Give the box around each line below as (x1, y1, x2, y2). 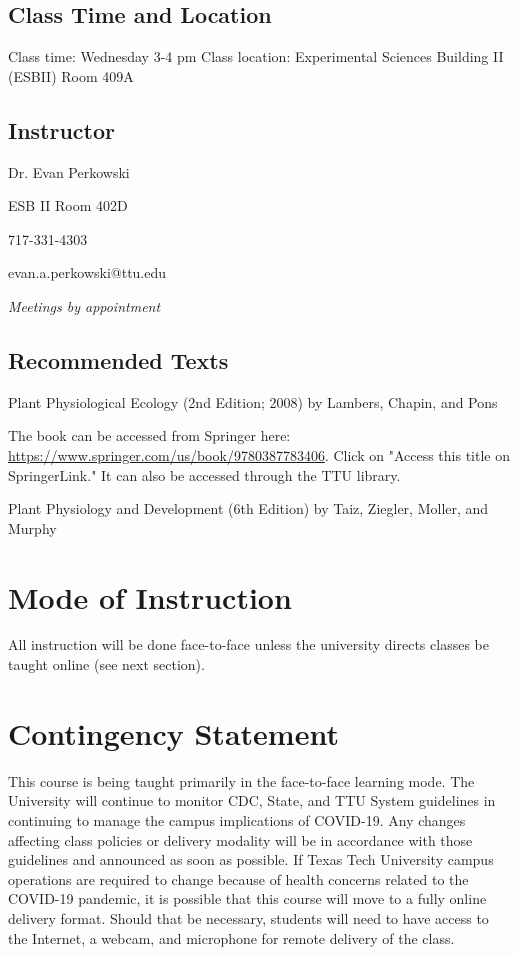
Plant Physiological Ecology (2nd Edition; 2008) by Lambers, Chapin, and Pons (8, 391, 498, 412)
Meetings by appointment (8, 295, 161, 316)
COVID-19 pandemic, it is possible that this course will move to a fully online (8, 888, 487, 909)
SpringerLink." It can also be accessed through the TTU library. (8, 464, 401, 485)
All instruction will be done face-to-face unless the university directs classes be (8, 634, 489, 655)
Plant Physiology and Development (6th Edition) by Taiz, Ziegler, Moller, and (8, 498, 489, 519)
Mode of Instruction (8, 576, 292, 617)
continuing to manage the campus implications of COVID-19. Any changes (8, 809, 466, 830)
